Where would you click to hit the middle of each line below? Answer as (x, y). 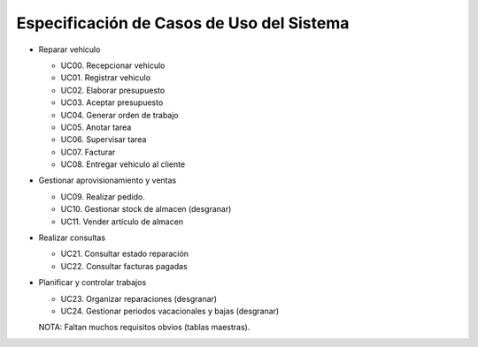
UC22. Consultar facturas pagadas (124, 266)
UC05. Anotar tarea (96, 127)
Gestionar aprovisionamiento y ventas (108, 180)
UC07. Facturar (88, 152)
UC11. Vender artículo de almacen (122, 222)
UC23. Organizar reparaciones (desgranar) (139, 298)
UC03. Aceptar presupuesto (112, 102)
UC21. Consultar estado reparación (125, 254)
